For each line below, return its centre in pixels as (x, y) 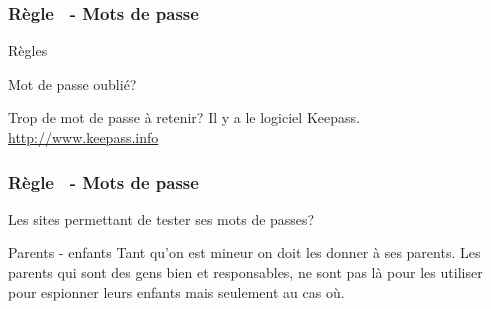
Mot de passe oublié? (72, 83)
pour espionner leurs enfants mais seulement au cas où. (176, 291)
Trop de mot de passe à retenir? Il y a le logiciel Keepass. (184, 117)
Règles (28, 50)
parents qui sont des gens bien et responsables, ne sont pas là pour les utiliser (245, 272)
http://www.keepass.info (83, 137)
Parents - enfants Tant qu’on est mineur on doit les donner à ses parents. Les (244, 252)
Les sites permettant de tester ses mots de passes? (161, 218)
